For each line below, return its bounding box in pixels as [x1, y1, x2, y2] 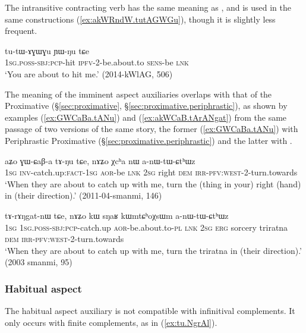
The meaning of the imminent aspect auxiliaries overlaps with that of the [5, 87, 272, 100]
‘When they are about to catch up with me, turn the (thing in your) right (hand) [5, 177, 301, 190]
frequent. [5, 24, 37, 37]
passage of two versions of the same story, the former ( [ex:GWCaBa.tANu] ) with [5, 122, 298, 135]
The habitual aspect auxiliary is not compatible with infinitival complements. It [5, 304, 295, 317]
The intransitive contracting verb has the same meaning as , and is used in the [5, 1, 291, 13]
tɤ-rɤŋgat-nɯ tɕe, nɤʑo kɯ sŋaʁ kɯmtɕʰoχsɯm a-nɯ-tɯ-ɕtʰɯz [5, 209, 229, 221]
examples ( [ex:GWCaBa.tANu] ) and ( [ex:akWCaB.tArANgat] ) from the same [5, 111, 287, 123]
